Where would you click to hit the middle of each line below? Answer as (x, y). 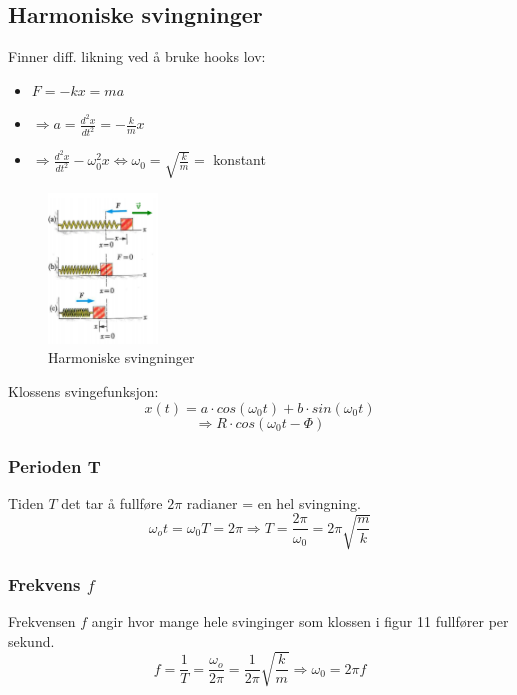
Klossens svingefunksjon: (83, 391)
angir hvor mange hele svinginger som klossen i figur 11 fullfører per (300, 621)
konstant (239, 159)
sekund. (31, 640)
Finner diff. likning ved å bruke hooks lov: (137, 56)
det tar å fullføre (112, 502)
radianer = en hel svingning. (273, 502)
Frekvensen (42, 621)
